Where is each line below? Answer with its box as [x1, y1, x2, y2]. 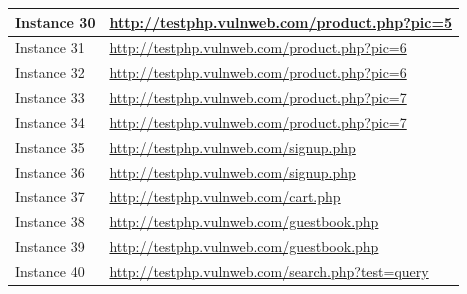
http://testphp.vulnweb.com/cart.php [109, 186, 341, 207]
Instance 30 [15, 11, 96, 32]
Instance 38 [15, 211, 85, 232]
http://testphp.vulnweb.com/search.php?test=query [109, 260, 429, 281]
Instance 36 [15, 161, 85, 182]
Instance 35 [15, 136, 85, 157]
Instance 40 [15, 260, 85, 281]
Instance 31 [15, 37, 85, 58]
